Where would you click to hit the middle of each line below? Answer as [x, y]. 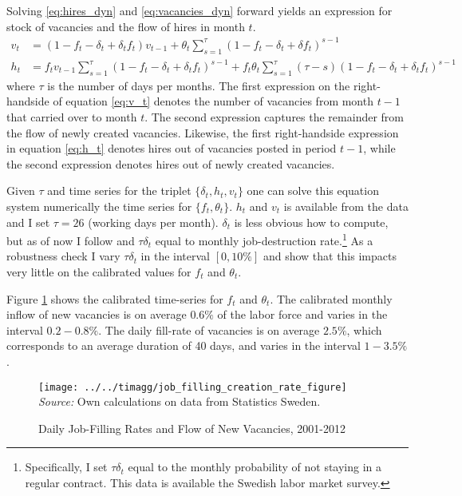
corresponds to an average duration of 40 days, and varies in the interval [184, 345]
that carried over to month [72, 117]
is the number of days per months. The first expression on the [199, 85]
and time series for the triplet [119, 190]
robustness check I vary [63, 256]
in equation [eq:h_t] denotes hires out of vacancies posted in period [172, 148]
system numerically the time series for [99, 206]
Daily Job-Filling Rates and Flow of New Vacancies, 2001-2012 [192, 428]
